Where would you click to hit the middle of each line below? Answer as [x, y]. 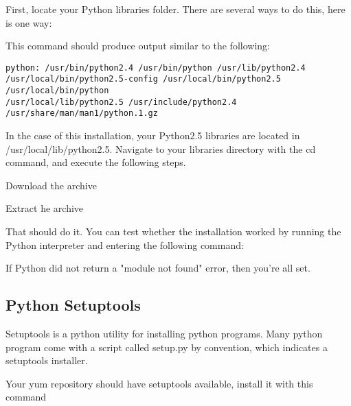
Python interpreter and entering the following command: [125, 244]
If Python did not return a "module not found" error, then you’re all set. [158, 268]
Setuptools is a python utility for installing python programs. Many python [164, 334]
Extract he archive [45, 208]
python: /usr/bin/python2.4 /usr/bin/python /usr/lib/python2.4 [156, 68]
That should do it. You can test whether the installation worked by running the [173, 231]
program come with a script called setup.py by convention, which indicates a [167, 347]
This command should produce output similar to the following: [138, 46]
